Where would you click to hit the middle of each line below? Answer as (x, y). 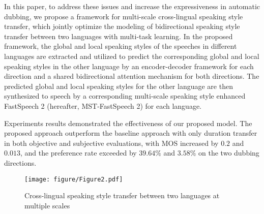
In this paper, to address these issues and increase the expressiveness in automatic (132, 6)
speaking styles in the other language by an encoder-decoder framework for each (129, 66)
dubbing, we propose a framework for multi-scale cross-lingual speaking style (124, 16)
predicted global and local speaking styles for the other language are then (119, 86)
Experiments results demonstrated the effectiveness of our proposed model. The (128, 123)
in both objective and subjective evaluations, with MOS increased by (111, 143)
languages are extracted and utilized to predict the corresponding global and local (132, 56)
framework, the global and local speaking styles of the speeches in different (121, 46)
